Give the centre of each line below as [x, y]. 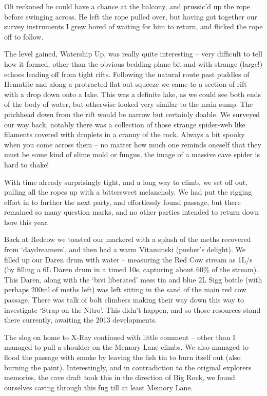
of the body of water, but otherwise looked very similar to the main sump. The [129, 104]
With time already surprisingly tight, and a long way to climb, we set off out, [126, 182]
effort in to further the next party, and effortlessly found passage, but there [122, 202]
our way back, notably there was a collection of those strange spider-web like [125, 124]
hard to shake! [27, 164]
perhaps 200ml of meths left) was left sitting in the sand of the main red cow [125, 289]
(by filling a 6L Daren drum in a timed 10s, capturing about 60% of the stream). [131, 269]
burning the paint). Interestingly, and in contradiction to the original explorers [128, 367]
